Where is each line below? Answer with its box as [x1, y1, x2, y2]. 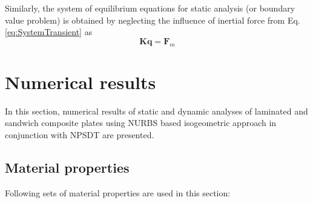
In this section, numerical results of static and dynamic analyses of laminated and [5, 104, 308, 117]
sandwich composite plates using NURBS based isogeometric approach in [5, 116, 277, 129]
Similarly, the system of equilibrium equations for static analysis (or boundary [5, 2, 295, 14]
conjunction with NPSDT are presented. [5, 128, 154, 141]
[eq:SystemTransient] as [5, 25, 93, 38]
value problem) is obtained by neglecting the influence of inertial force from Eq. [5, 13, 300, 26]
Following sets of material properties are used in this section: [5, 186, 231, 199]
